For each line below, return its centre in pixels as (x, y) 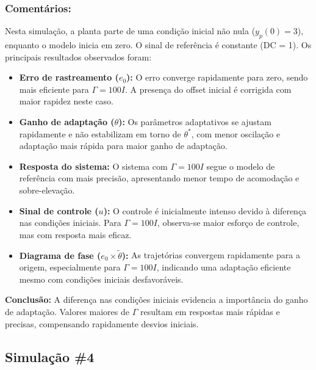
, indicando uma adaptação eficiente (224, 267)
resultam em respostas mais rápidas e (210, 311)
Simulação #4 (50, 356)
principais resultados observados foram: (78, 56)
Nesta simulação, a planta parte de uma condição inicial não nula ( (130, 31)
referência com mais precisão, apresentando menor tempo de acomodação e (159, 178)
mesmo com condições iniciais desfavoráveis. (101, 279)
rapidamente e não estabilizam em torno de (100, 133)
